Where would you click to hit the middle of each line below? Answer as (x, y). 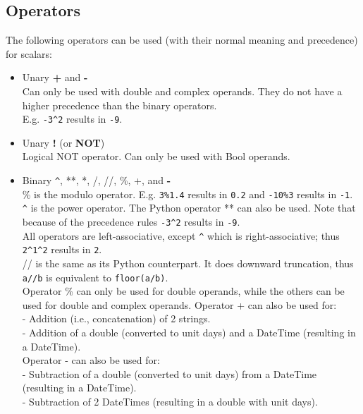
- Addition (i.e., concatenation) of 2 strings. (116, 318)
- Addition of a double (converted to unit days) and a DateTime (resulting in (189, 332)
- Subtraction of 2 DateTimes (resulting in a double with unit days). (170, 401)
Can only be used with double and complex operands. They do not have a (182, 91)
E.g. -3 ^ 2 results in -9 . (72, 119)
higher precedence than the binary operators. (119, 105)
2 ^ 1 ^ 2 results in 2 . (62, 249)
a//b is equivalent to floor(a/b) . (95, 277)
